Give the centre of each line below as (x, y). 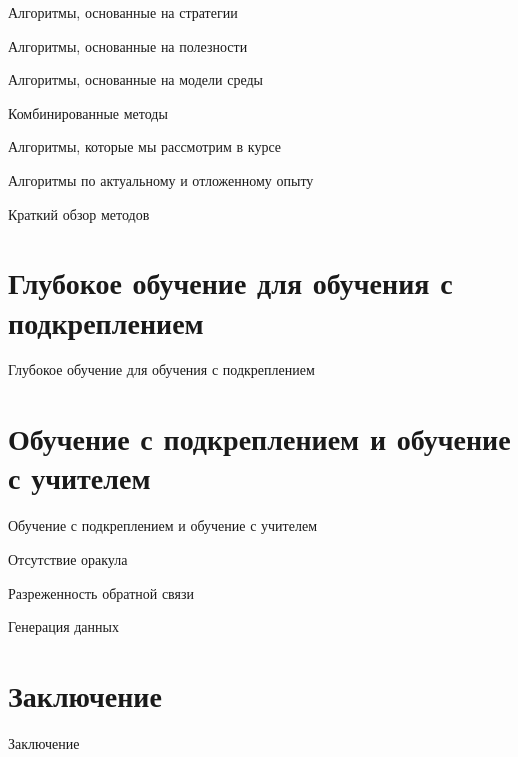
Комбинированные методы (88, 112)
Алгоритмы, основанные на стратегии (123, 12)
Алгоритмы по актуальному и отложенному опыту (161, 179)
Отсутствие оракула (68, 558)
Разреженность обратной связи (101, 592)
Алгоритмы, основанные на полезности (128, 45)
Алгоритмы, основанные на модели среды (135, 79)
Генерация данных (63, 626)
